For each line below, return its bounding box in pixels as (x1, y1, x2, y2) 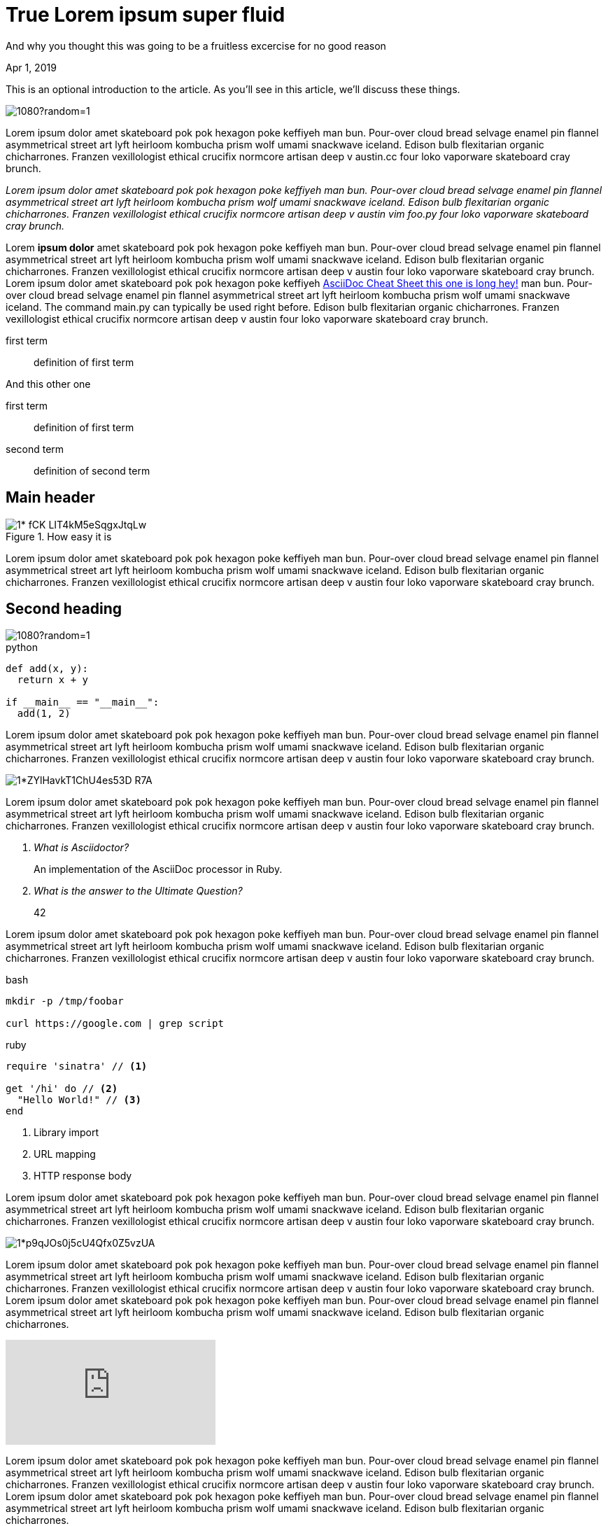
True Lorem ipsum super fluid (6, 3, 285, 27)
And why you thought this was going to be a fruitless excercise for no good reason (6, 39, 386, 52)
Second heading (6, 600, 122, 618)
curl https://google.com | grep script (6, 1018, 224, 1030)
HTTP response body (34, 1170, 132, 1182)
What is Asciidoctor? (34, 841, 129, 854)
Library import (34, 1126, 99, 1139)
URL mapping (34, 1148, 96, 1161)
